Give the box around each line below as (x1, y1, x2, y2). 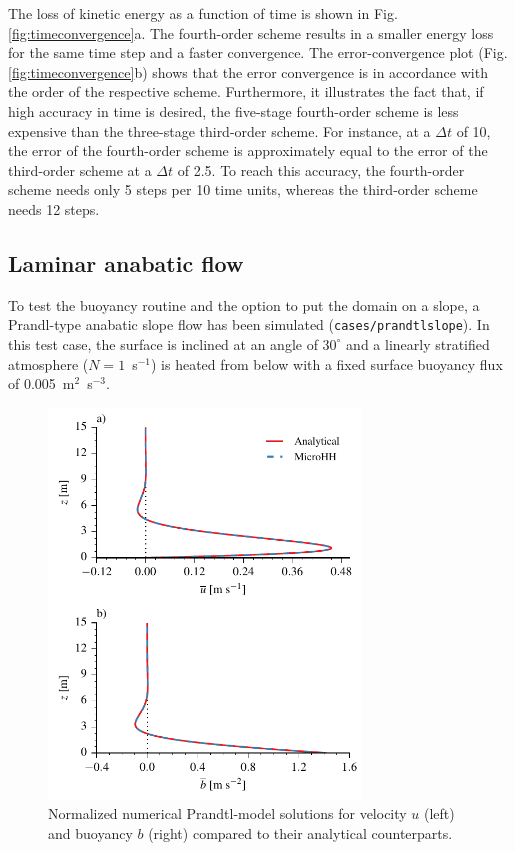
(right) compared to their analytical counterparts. (148, 823, 453, 844)
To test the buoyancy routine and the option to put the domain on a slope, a (8, 294, 480, 315)
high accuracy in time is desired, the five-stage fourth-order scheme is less (8, 100, 459, 121)
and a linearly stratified (346, 333, 490, 354)
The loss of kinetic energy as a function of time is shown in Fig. (8, 3, 398, 23)
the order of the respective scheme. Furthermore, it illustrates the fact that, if (8, 81, 484, 102)
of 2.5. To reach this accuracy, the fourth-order (177, 159, 465, 180)
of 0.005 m (8, 373, 75, 394)
